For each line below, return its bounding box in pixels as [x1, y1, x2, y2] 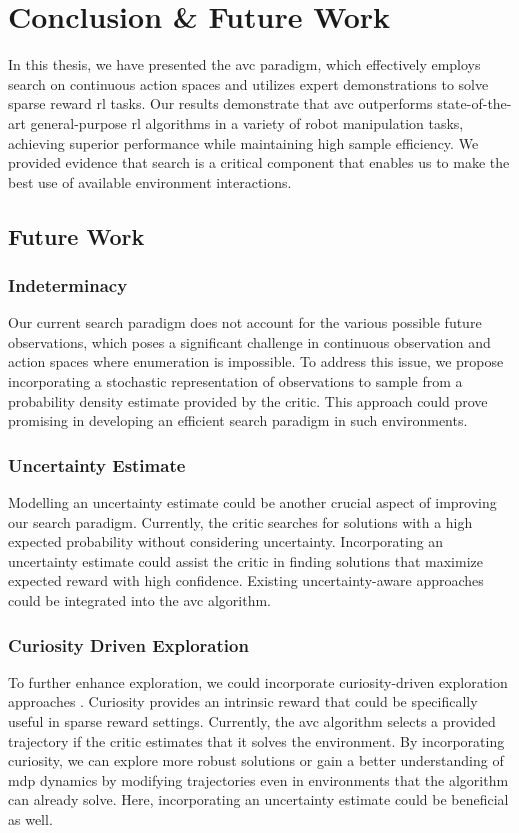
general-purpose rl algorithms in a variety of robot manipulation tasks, [30, 112, 464, 133]
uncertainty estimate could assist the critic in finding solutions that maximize [8, 550, 483, 571]
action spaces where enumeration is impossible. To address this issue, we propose [8, 351, 504, 372]
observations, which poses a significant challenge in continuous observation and [8, 331, 491, 352]
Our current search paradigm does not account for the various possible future [8, 312, 482, 333]
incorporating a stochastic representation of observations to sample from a [8, 371, 463, 392]
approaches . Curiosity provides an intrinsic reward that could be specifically [8, 691, 478, 712]
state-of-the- [437, 93, 512, 114]
